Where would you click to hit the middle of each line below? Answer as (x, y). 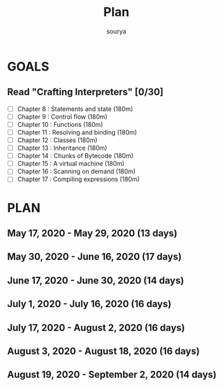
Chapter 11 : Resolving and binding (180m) (77, 132)
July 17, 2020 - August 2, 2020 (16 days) (96, 328)
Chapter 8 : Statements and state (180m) (75, 109)
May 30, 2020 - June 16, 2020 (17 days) (95, 257)
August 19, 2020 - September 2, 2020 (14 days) (112, 375)
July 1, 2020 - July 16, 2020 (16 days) (89, 304)
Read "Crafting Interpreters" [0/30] (86, 92)
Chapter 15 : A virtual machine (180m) (71, 164)
